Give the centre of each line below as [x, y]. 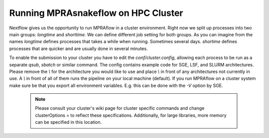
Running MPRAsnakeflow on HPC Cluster [96, 13]
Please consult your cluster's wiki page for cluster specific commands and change [120, 108]
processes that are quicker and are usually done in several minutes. [78, 48]
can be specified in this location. [68, 122]
